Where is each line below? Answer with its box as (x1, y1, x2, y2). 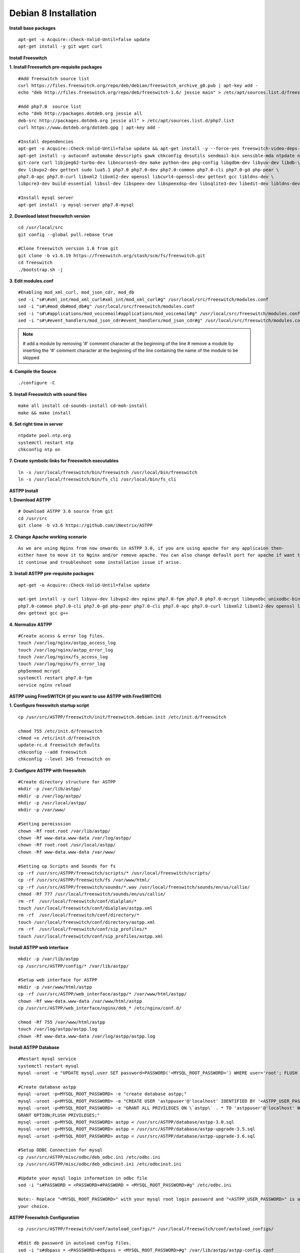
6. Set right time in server (9, 421, 63, 427)
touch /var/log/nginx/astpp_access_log (18, 640, 116, 646)
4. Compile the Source (9, 368, 57, 374)
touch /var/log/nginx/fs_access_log (18, 654, 108, 660)
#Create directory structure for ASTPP (18, 779, 116, 784)
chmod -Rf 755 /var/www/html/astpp (18, 1019, 105, 1025)
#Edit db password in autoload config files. (18, 1240, 132, 1246)
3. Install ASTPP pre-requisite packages (9, 570, 94, 576)
